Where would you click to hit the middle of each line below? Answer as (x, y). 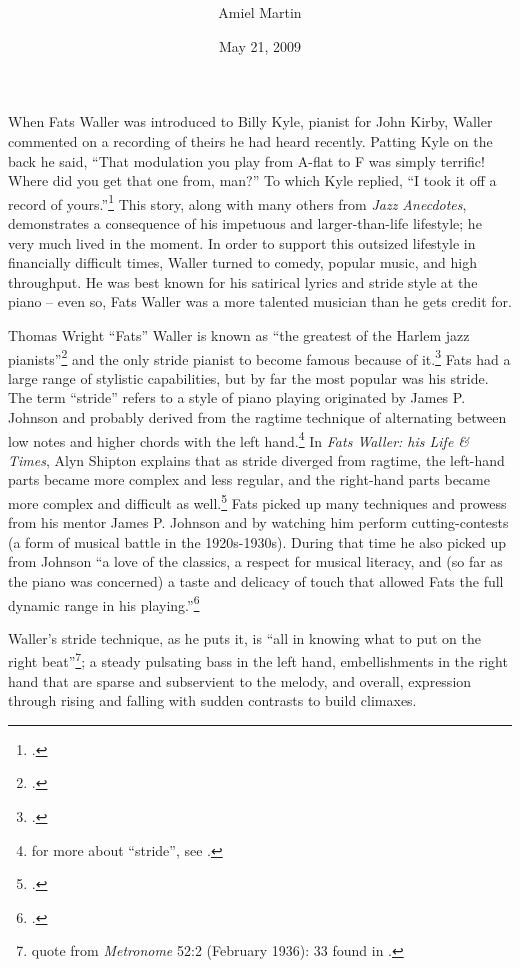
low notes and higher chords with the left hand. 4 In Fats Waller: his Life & (239, 439)
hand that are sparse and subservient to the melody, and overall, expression (240, 680)
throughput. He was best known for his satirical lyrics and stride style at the (243, 281)
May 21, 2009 (260, 45)
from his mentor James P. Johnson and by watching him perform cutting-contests (258, 522)
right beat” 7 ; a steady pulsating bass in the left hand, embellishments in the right (258, 660)
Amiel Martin (260, 12)
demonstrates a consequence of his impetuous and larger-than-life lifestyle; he (245, 222)
